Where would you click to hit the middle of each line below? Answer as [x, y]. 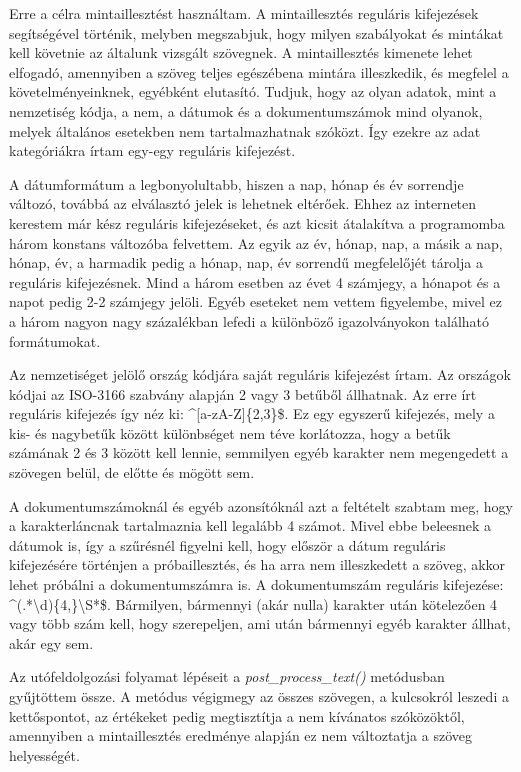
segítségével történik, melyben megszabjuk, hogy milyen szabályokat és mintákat [256, 32]
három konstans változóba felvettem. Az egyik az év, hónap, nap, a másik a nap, [256, 242]
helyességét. [44, 754]
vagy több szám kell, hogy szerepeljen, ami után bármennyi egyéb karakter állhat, [260, 623]
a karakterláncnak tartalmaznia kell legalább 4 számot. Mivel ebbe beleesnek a [250, 525]
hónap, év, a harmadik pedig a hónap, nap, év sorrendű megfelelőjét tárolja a [246, 262]
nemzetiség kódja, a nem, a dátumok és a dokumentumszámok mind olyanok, [246, 110]
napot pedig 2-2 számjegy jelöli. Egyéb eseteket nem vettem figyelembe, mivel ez [255, 301]
